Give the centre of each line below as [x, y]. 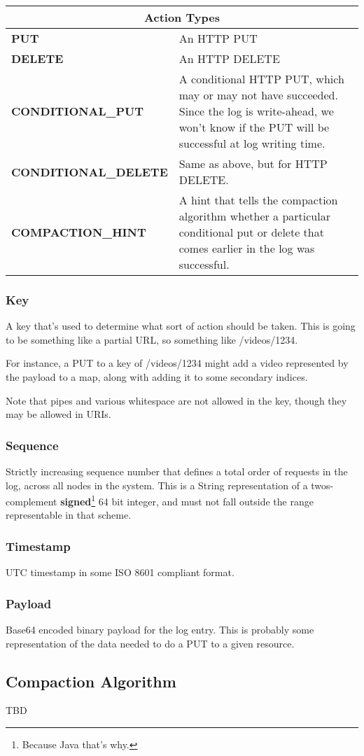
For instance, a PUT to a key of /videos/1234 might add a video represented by [177, 363]
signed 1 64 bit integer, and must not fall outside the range [187, 500]
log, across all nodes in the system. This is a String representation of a [157, 485]
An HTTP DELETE [229, 58]
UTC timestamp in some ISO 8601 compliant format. [120, 572]
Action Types [182, 17]
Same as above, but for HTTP [253, 163]
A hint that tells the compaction [258, 200]
